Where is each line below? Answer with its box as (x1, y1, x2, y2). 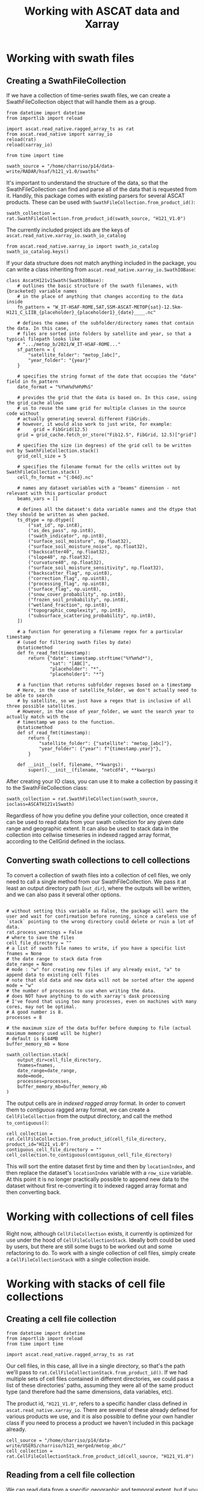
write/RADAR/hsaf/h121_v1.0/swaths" (6, 168, 99, 175)
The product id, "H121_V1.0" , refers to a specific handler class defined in (6, 1400, 188, 1407)
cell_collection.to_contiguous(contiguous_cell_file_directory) (6, 1152, 172, 1158)
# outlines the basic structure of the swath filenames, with (17, 283, 178, 289)
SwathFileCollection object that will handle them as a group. (6, 99, 156, 105)
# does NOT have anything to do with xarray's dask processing (6, 993, 170, 999)
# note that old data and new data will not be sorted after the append (6, 977, 194, 983)
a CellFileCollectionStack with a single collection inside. (6, 1256, 151, 1263)
